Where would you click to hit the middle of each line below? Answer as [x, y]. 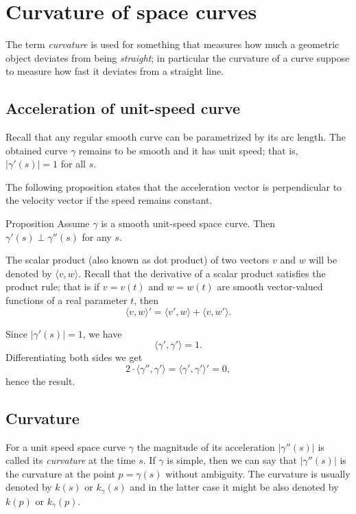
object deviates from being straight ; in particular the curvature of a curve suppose [178, 57]
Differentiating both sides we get [74, 357]
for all [73, 164]
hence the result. [40, 381]
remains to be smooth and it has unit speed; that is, [188, 150]
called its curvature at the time [71, 460]
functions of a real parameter [67, 300]
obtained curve [37, 150]
